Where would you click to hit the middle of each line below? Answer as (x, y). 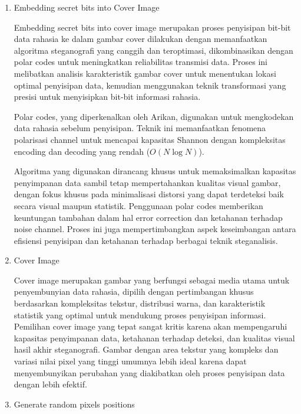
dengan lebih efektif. (50, 384)
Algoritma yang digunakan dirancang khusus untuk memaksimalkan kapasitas (155, 171)
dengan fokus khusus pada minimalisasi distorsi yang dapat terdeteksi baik (149, 194)
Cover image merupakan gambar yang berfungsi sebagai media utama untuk (152, 280)
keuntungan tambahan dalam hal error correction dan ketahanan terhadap (148, 217)
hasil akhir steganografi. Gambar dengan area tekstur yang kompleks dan (146, 349)
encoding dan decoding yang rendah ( (82, 151)
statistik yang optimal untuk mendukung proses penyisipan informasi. (140, 314)
